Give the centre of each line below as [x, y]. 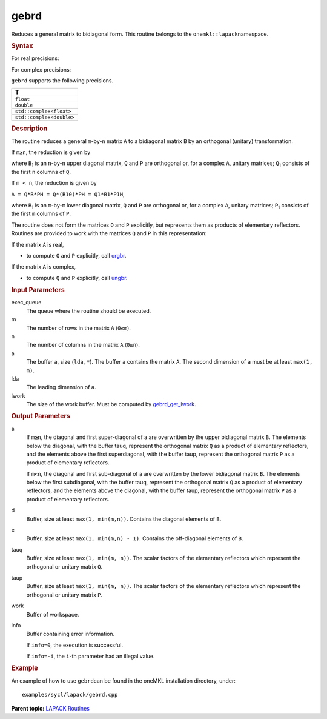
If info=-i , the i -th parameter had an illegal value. [91, 656]
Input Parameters [38, 290]
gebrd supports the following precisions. [62, 80]
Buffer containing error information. [71, 634]
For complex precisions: [41, 69]
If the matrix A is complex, [44, 267]
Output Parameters [41, 416]
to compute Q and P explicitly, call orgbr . [76, 255]
